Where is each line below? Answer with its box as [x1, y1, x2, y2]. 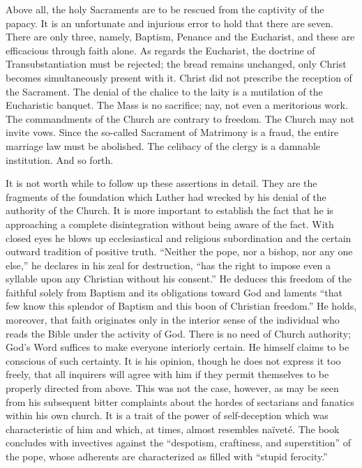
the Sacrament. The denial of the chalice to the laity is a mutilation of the [6, 84, 323, 98]
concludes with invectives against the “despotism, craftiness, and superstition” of [6, 435, 352, 450]
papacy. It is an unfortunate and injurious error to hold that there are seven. [6, 15, 333, 30]
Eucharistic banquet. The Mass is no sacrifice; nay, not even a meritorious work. [6, 98, 348, 112]
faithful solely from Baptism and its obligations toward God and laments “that [6, 285, 343, 299]
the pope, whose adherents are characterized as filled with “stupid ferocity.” [6, 449, 328, 463]
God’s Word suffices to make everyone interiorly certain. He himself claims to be [6, 340, 349, 354]
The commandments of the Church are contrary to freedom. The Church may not [6, 111, 354, 126]
